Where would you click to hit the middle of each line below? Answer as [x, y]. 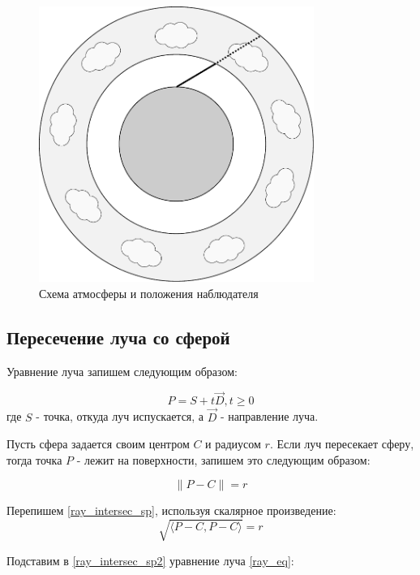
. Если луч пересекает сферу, [342, 444]
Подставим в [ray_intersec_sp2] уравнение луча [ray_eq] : [150, 560]
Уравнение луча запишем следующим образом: [122, 371]
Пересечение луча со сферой [118, 337]
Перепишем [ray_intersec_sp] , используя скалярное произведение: [171, 510]
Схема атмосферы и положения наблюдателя [149, 293]
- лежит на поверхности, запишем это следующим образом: [223, 459]
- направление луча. [270, 416]
